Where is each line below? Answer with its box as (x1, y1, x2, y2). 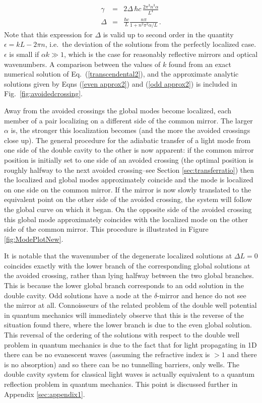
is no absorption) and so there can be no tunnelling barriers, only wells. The (4, 359, 239, 369)
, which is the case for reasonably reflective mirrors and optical (63, 49, 258, 59)
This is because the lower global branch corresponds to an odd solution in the (4, 280, 244, 291)
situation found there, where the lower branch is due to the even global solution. (4, 319, 252, 330)
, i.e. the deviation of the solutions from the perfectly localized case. (45, 39, 256, 49)
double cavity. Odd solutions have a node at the (4, 290, 152, 300)
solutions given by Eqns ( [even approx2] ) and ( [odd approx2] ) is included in (4, 78, 237, 89)
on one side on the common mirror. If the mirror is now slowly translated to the (4, 184, 251, 194)
